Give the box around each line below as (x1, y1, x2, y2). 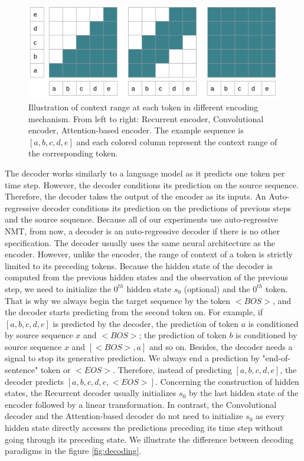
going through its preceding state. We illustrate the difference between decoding (5, 433, 294, 445)
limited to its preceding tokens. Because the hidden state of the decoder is (5, 259, 273, 272)
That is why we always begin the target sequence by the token (5, 294, 231, 306)
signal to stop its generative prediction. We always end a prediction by (5, 352, 260, 364)
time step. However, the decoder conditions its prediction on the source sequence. (5, 178, 299, 191)
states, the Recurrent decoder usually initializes (5, 387, 176, 399)
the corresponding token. (28, 147, 118, 159)
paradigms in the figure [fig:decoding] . (5, 444, 142, 457)
